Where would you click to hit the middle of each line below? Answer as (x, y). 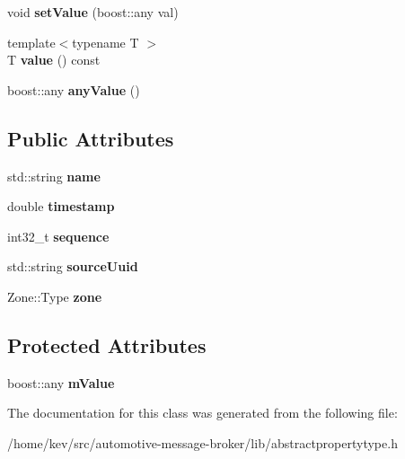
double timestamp (61, 206)
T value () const (54, 60)
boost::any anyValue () (74, 89)
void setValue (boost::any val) (93, 12)
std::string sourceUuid (73, 266)
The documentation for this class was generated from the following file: (202, 413)
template (31, 42)
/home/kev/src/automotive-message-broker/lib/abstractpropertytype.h (202, 442)
